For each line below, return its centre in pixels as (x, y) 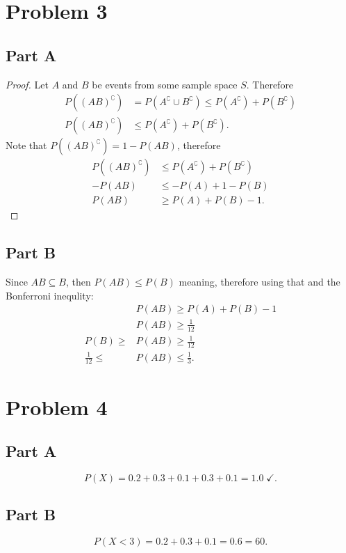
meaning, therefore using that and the (259, 282)
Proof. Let (27, 84)
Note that (26, 145)
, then (79, 282)
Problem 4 (57, 406)
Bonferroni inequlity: (50, 295)
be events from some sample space (165, 84)
